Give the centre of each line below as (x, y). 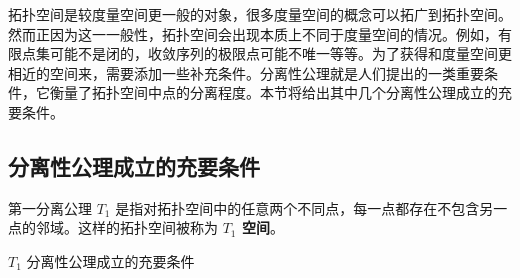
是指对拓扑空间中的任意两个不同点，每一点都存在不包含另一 (311, 207)
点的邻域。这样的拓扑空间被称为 (113, 227)
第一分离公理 (50, 207)
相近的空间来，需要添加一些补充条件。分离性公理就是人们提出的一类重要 (246, 72)
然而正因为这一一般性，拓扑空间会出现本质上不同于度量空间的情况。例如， (253, 33)
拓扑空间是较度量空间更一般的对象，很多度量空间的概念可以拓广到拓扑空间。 (260, 14)
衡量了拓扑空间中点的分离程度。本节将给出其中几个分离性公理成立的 (273, 92)
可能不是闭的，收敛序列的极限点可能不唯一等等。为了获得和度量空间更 (280, 53)
